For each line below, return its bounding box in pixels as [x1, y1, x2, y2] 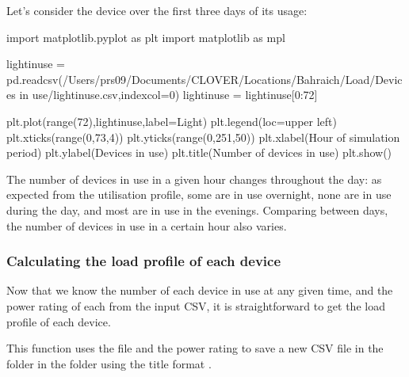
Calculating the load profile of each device [6, 251, 281, 271]
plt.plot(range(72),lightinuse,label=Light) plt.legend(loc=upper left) [6, 112, 337, 129]
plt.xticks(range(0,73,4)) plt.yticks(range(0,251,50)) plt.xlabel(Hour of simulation [6, 128, 400, 145]
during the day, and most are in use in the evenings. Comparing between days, [6, 201, 388, 218]
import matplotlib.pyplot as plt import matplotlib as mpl [6, 29, 285, 45]
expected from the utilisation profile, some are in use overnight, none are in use [6, 186, 392, 203]
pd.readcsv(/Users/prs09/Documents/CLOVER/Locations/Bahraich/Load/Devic [6, 70, 403, 87]
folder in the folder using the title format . [6, 355, 212, 371]
